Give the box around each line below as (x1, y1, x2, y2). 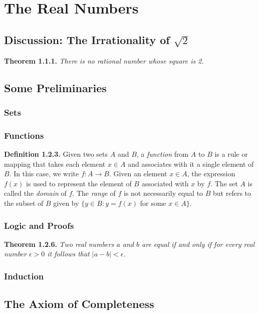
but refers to (213, 188, 251, 198)
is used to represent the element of (26, 178, 132, 188)
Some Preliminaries (4, 80, 107, 95)
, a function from (136, 149, 189, 159)
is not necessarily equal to (123, 188, 203, 198)
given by (53, 197, 79, 208)
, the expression (187, 168, 235, 179)
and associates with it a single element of (128, 158, 254, 169)
